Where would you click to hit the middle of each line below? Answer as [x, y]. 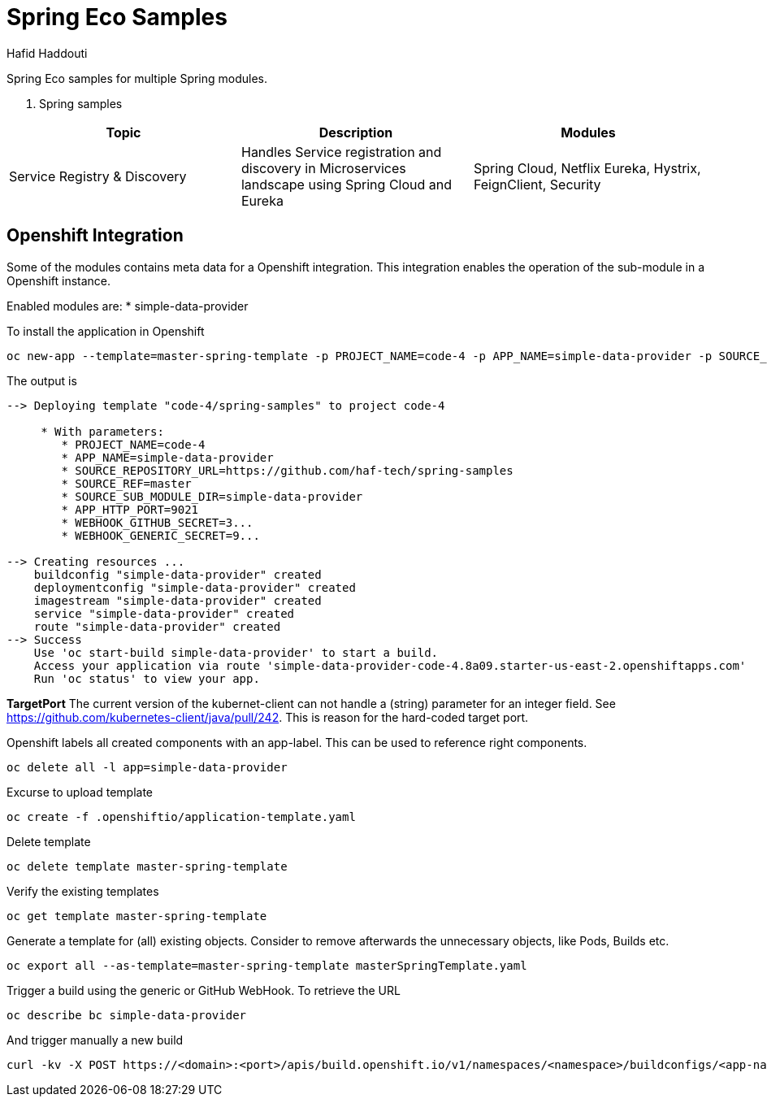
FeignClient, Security [537, 184]
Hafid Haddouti [47, 53]
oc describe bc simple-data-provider [127, 1015]
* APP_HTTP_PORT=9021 [130, 509]
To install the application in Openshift [106, 331]
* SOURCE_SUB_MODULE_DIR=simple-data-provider [212, 496]
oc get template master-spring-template [137, 916]
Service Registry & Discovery [98, 176]
